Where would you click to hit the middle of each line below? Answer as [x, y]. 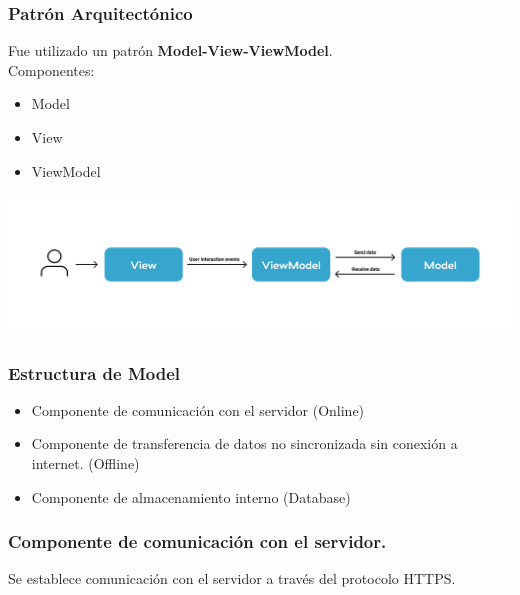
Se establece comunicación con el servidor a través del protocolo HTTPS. [232, 578]
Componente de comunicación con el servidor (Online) [198, 409]
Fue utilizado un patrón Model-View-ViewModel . [170, 50]
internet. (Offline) [85, 462]
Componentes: [51, 69]
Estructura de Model [94, 372]
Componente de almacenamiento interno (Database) [191, 496]
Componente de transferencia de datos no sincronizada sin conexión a [244, 443]
